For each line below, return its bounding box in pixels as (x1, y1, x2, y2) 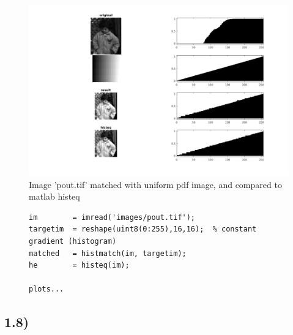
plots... (29, 285, 64, 294)
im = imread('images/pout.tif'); (29, 213, 196, 222)
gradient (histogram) (29, 237, 117, 246)
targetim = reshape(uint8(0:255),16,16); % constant (29, 225, 257, 234)
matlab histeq (29, 190, 80, 203)
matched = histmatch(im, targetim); (29, 249, 187, 258)
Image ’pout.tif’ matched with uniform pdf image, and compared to (29, 178, 282, 190)
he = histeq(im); (29, 261, 130, 270)
